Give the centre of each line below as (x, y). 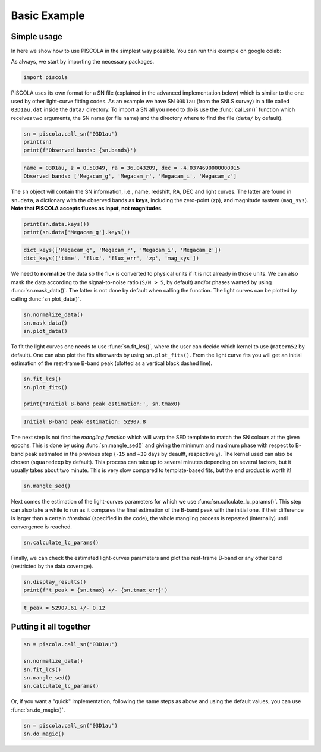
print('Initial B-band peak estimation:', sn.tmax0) (102, 404)
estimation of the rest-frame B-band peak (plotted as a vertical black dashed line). (112, 363)
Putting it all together (51, 627)
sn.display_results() (55, 582)
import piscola (45, 78)
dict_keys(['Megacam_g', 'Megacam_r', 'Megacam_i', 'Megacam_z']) (122, 250)
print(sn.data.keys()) (56, 224)
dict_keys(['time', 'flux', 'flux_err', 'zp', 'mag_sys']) (111, 258)
